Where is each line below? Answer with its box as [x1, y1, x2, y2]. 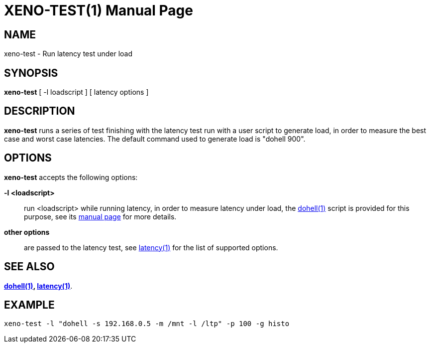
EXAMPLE [4, 298, 55, 311]
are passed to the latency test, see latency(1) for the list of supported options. [24, 243, 278, 252]
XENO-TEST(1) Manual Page [4, 2, 193, 19]
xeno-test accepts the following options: [4, 173, 138, 181]
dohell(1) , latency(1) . [4, 281, 73, 290]
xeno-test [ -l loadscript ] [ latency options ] [4, 88, 149, 97]
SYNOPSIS [4, 66, 58, 79]
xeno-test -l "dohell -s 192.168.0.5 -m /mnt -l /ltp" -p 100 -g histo [4, 320, 290, 328]
